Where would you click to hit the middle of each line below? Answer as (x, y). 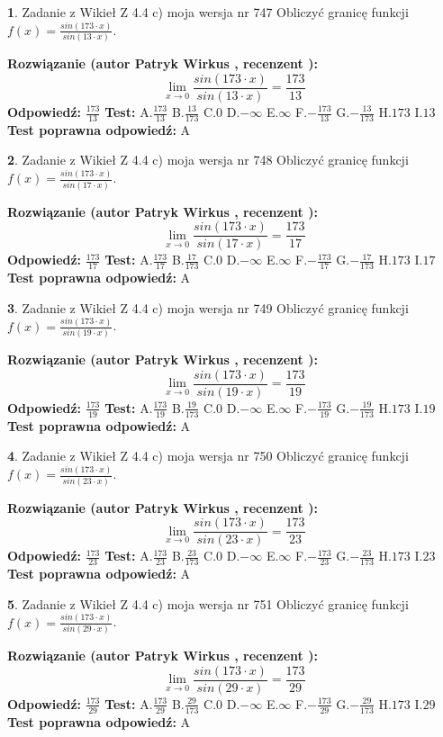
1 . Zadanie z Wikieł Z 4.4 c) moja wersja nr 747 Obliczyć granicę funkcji (208, 12)
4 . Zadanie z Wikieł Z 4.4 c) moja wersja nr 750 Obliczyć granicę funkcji (208, 456)
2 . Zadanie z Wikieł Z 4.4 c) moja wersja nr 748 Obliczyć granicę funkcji (208, 160)
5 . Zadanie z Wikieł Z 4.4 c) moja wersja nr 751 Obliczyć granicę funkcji (208, 603)
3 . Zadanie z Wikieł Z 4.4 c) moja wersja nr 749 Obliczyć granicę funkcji (208, 307)
